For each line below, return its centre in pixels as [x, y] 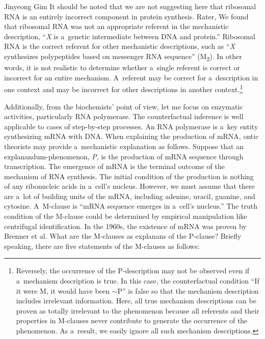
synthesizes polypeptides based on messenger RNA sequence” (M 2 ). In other [123, 56]
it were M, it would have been [63, 290]
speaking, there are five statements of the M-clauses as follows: [102, 246]
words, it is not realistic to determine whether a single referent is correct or [122, 67]
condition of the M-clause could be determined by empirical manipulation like [126, 216]
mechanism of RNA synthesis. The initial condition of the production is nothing [129, 176]
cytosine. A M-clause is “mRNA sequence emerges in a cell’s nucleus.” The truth [131, 206]
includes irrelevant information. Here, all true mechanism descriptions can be [136, 301]
